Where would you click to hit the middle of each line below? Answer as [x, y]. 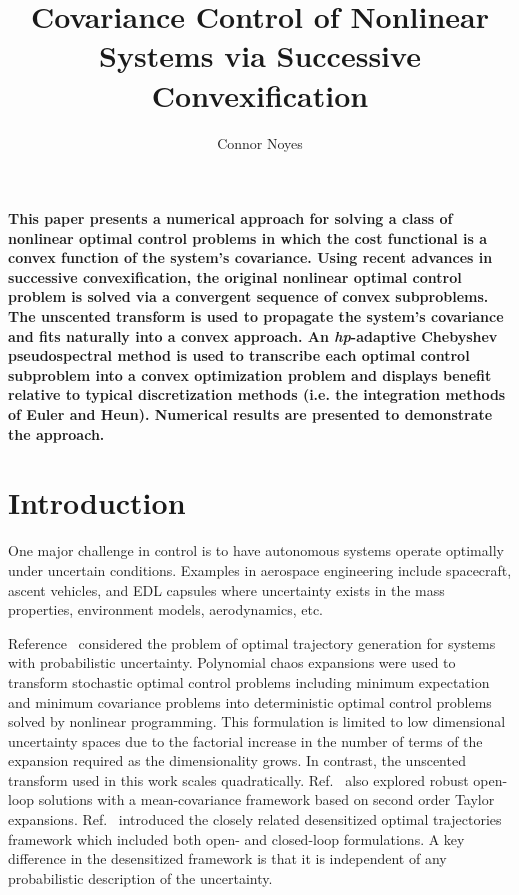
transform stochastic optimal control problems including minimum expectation [249, 681]
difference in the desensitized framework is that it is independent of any [227, 858]
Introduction [97, 502]
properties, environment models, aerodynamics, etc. [165, 609]
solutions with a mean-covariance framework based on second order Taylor [266, 799]
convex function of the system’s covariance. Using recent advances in [250, 257]
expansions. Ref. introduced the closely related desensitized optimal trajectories [255, 819]
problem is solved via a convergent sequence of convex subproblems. [248, 296]
